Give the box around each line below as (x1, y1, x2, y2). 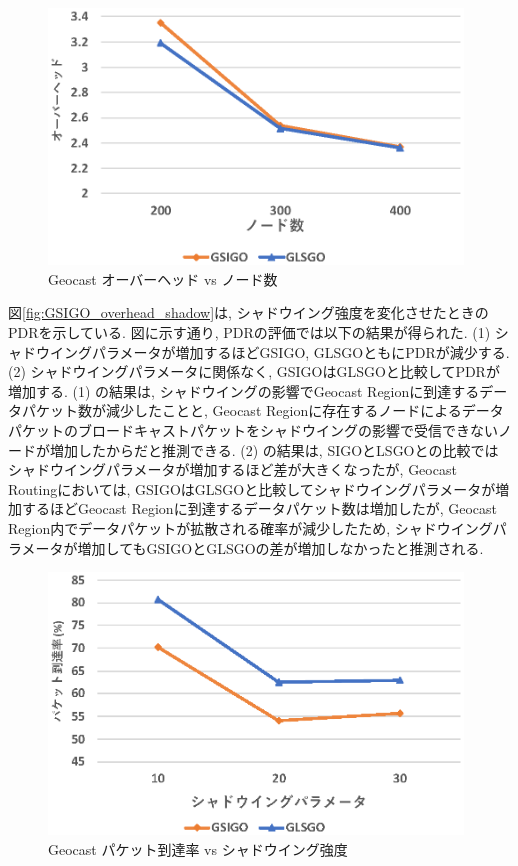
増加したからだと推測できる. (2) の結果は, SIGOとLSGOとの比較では (49, 439, 499, 460)
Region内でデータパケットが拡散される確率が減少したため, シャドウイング (8, 517, 493, 538)
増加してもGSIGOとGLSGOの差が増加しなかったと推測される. (77, 537, 484, 558)
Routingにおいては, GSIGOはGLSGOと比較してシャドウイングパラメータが (8, 478, 496, 499)
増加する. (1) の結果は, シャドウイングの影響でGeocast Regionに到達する (8, 380, 480, 401)
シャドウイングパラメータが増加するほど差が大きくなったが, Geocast (8, 459, 457, 480)
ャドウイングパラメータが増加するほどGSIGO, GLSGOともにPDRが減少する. (8, 341, 510, 362)
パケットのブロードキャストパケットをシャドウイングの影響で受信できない (8, 420, 498, 441)
